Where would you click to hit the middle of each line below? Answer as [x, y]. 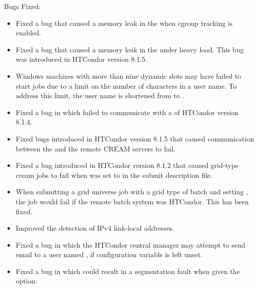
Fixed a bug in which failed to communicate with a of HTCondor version [127, 112]
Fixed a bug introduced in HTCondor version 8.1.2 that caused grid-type [127, 165]
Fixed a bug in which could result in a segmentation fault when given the [128, 271]
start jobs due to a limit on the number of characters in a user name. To [126, 85]
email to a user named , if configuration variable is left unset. [109, 254]
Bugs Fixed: [22, 6]
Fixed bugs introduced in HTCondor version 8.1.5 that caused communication [135, 138]
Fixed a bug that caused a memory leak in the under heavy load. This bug [130, 49]
